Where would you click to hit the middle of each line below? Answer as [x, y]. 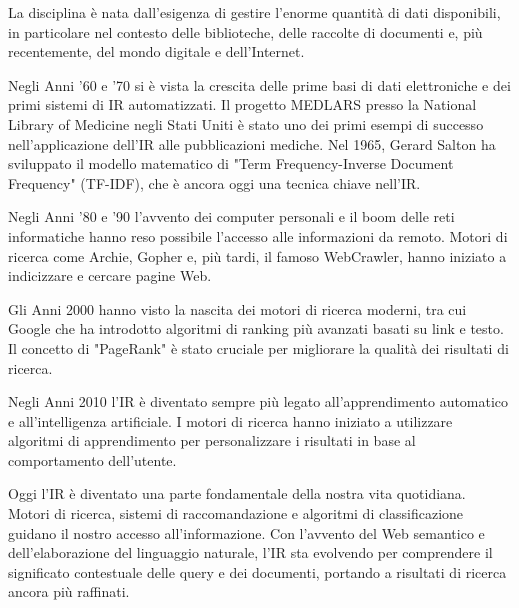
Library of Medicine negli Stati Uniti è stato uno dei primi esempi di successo [246, 123]
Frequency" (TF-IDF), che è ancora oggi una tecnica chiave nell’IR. [214, 182]
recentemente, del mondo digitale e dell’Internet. [156, 51]
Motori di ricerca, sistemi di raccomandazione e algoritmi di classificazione [236, 513]
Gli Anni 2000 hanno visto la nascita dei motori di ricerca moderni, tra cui [237, 308]
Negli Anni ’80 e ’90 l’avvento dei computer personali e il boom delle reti [231, 216]
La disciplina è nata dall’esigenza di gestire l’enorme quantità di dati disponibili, [254, 12]
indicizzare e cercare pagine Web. [110, 275]
